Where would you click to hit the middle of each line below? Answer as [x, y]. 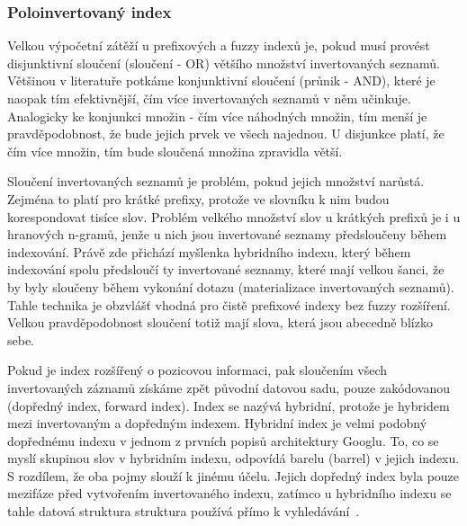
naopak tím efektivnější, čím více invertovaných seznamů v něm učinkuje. [209, 98]
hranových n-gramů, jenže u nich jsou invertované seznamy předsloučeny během [227, 234]
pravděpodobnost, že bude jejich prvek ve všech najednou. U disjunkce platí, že [226, 134]
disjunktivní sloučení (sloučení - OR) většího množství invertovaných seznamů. [224, 62]
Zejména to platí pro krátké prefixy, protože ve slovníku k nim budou [198, 198]
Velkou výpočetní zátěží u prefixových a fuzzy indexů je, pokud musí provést [219, 45]
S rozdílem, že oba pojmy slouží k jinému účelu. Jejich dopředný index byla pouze [233, 475]
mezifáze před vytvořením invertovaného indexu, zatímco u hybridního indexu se [229, 493]
